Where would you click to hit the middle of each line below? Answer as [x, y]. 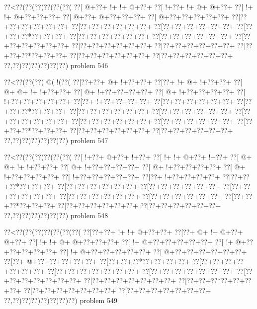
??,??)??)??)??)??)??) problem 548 [56, 215]
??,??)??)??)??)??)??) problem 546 [56, 65]
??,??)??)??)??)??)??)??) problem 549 [61, 300]
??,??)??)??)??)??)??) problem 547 [56, 140]
